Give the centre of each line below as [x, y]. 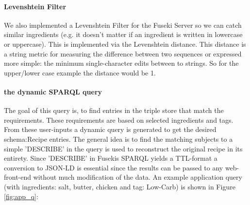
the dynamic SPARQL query [53, 91]
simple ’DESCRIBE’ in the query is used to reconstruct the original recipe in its [123, 148]
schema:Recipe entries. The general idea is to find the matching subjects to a [118, 139]
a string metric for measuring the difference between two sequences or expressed [123, 53]
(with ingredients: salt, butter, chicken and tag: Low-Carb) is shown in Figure [120, 186]
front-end [18, 177]
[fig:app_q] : [21, 196]
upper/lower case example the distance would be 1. [80, 72]
